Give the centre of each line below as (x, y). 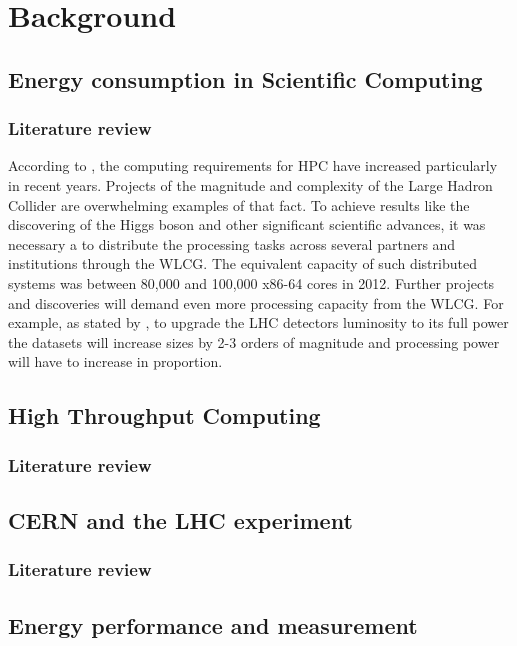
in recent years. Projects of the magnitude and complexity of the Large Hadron (250, 184)
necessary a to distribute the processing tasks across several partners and (232, 243)
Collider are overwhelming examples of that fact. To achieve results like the (239, 204)
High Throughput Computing (164, 415)
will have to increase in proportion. (115, 361)
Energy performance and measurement (213, 624)
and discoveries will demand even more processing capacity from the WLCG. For (256, 302)
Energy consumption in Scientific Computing (245, 78)
